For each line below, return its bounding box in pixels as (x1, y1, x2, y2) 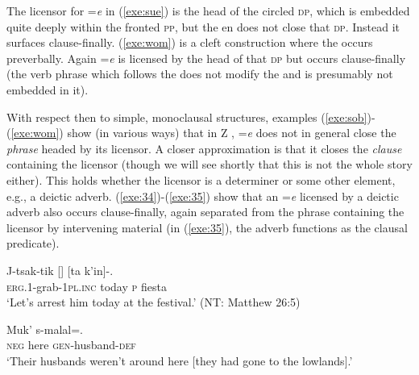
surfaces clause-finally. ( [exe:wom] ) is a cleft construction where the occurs (6, 34, 373, 51)
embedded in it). (6, 81, 89, 98)
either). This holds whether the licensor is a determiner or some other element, (6, 171, 396, 188)
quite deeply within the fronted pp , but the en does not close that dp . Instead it (6, 18, 400, 35)
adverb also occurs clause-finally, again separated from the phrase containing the (6, 203, 404, 220)
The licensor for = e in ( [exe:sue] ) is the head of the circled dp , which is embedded (6, 2, 410, 19)
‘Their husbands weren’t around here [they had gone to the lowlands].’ (6, 352, 353, 369)
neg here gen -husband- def (6, 336, 136, 353)
